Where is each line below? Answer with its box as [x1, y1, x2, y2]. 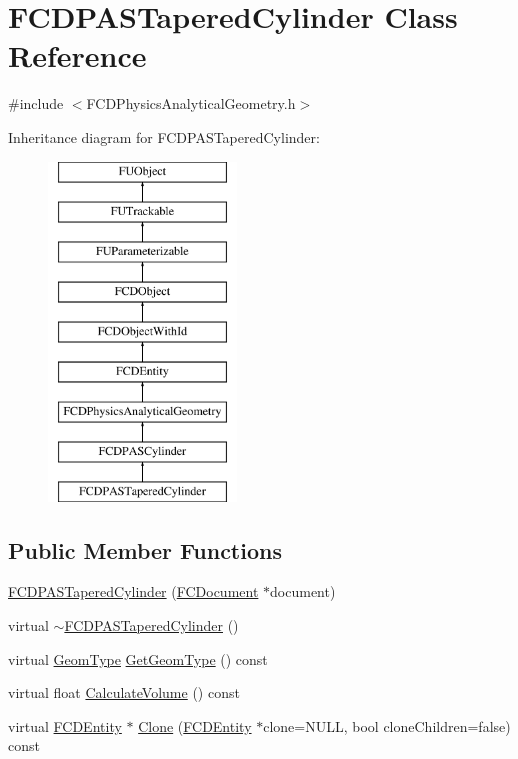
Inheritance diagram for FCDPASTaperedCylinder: [8, 126, 320, 147]
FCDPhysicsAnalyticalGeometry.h [86, 93, 296, 114]
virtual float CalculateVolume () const [8, 682, 240, 703]
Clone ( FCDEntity [138, 715, 252, 736]
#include [8, 93, 64, 114]
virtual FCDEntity [8, 715, 122, 736]
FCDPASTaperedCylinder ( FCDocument [8, 581, 259, 602]
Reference [8, 35, 147, 76]
